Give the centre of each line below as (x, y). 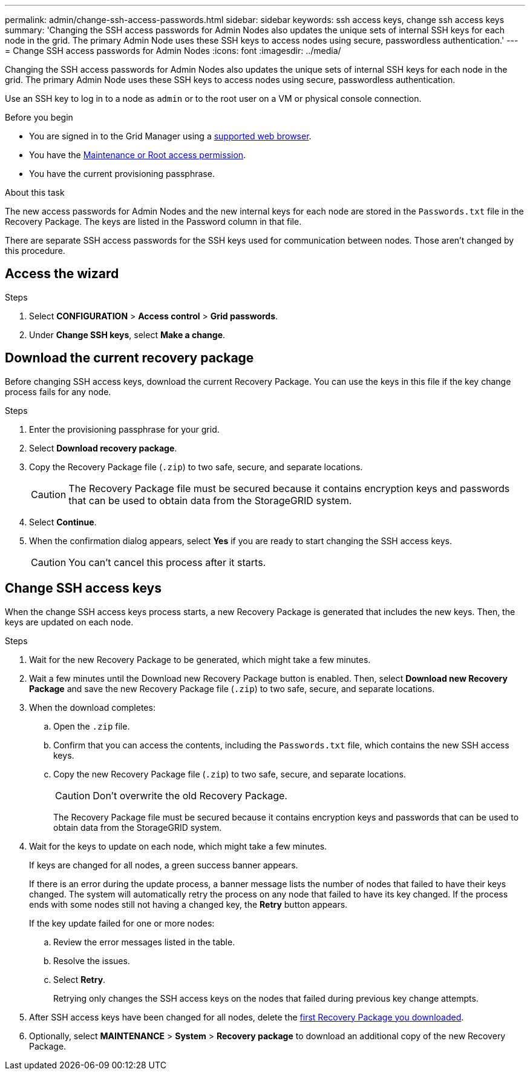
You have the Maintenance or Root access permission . (138, 155)
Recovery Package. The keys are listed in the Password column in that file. (153, 221)
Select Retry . (80, 979)
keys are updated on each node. (69, 622)
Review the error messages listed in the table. (144, 942)
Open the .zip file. (92, 726)
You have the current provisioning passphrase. (122, 174)
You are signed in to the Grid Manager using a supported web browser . (170, 136)
